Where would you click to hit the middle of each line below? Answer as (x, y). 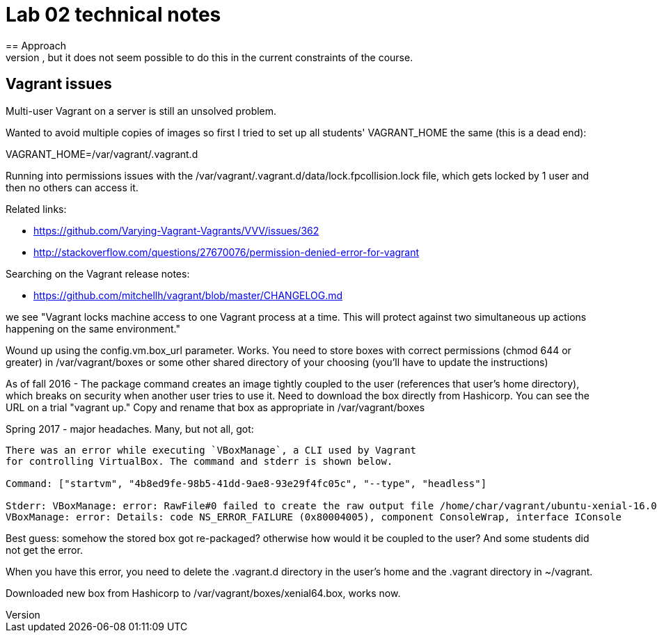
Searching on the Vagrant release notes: (98, 273)
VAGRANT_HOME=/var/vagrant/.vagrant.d (102, 154)
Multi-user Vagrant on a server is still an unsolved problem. (141, 111)
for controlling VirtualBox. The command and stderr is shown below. (199, 461)
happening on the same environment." (93, 328)
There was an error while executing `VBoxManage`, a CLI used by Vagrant (211, 450)
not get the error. (44, 550)
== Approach (36, 45)
